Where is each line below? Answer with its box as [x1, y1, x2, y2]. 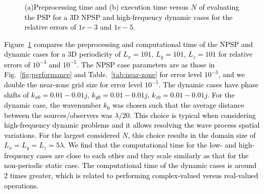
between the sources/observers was [4, 109, 113, 120]
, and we [218, 69, 245, 80]
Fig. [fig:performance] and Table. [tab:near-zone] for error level [4, 69, 202, 80]
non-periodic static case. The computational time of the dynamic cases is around [4, 160, 257, 171]
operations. [4, 180, 39, 190]
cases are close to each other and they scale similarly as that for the [36, 150, 249, 160]
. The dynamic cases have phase [158, 79, 258, 90]
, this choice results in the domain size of [128, 129, 256, 140]
